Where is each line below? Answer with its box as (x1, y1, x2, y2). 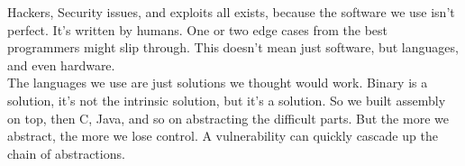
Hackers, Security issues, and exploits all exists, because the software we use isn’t (7, 3, 455, 21)
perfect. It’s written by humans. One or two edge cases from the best (7, 20, 388, 39)
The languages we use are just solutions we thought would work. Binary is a (7, 73, 428, 92)
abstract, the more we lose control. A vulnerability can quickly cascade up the (7, 126, 438, 145)
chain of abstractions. (7, 143, 125, 162)
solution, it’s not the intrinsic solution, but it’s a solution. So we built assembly (7, 90, 446, 109)
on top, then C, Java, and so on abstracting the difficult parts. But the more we (7, 108, 449, 127)
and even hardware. (7, 55, 115, 74)
